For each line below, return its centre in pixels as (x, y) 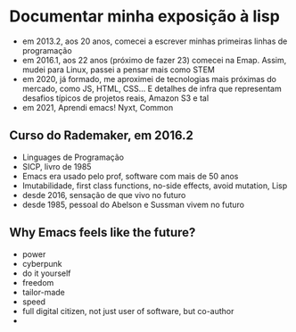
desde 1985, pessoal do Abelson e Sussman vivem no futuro (133, 204)
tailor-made (43, 292)
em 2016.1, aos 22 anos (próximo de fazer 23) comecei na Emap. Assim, (154, 60)
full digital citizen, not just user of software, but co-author (128, 311)
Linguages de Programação (73, 157)
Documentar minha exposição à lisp (145, 17)
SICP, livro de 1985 (57, 166)
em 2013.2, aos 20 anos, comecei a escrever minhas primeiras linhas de (155, 41)
